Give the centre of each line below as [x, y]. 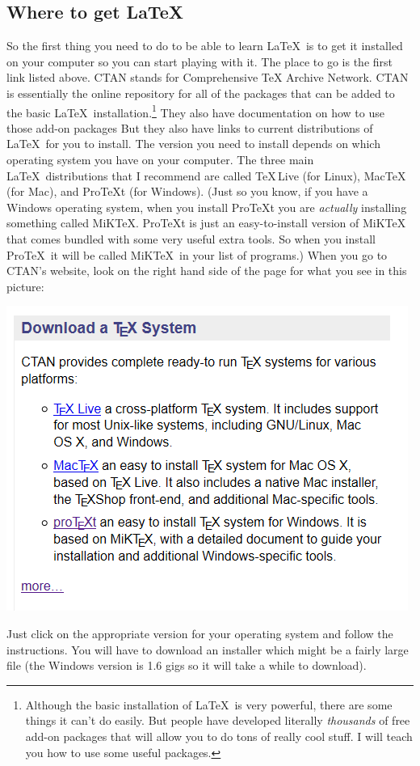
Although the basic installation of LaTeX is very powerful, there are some [209, 704]
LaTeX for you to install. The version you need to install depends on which [193, 144]
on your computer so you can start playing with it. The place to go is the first [200, 61]
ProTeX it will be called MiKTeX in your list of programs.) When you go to [197, 254]
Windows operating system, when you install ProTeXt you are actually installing [207, 207]
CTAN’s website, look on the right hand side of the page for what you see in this [207, 271]
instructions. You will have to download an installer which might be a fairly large [208, 649]
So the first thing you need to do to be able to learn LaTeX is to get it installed [205, 46]
